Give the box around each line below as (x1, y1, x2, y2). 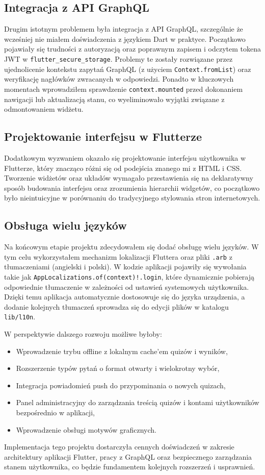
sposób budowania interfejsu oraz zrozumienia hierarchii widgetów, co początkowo (4, 182, 260, 193)
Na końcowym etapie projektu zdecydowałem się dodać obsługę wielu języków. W (4, 241, 259, 252)
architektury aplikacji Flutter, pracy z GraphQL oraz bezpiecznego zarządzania (4, 451, 252, 462)
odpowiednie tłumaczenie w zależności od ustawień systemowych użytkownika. (4, 281, 249, 292)
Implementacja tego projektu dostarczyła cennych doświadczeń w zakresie (4, 441, 234, 452)
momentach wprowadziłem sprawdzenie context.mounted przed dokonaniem (4, 83, 243, 94)
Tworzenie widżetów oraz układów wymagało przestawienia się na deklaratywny (4, 172, 253, 183)
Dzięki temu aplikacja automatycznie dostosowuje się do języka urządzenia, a (4, 291, 245, 302)
